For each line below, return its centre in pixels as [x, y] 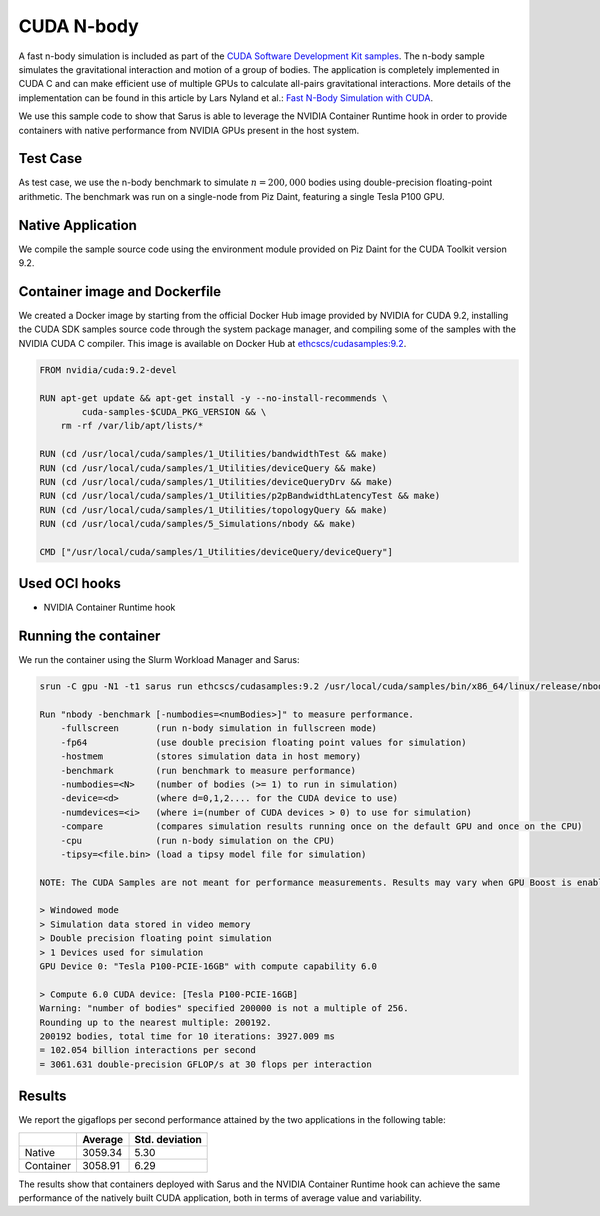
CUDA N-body [78, 26]
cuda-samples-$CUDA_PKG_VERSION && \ [174, 411]
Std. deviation [168, 1139]
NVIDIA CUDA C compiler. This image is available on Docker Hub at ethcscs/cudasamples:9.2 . [212, 343]
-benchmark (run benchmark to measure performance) [208, 770]
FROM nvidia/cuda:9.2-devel [108, 369]
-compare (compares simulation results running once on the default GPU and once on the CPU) [321, 826]
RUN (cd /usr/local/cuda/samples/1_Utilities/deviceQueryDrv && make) [216, 481]
